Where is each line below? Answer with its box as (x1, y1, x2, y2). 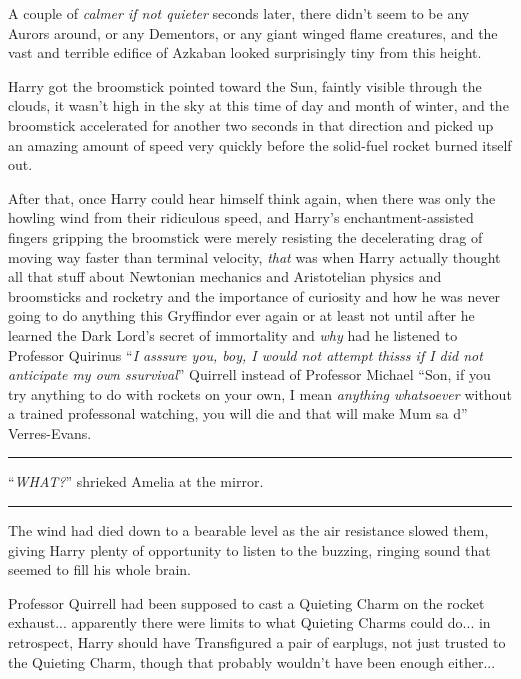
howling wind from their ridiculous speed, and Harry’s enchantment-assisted (8, 207, 474, 228)
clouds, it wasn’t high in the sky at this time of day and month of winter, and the (8, 95, 509, 116)
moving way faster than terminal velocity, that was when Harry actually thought (8, 246, 501, 267)
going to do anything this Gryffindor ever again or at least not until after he (8, 305, 475, 326)
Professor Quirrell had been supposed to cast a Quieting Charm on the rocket (8, 592, 485, 613)
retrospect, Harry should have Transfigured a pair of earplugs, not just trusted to (8, 632, 506, 653)
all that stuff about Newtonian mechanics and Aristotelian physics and (8, 266, 442, 287)
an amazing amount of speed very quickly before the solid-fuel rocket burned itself (8, 134, 512, 155)
